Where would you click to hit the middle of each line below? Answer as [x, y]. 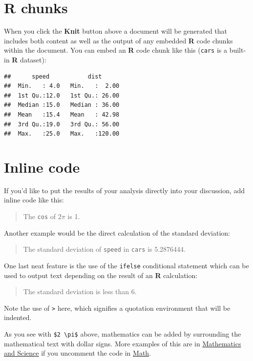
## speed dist [53, 76]
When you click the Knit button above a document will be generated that [116, 31]
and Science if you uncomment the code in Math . [78, 353]
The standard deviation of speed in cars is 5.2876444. [105, 249]
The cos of [40, 216]
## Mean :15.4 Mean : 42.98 [62, 114]
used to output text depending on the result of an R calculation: [101, 275]
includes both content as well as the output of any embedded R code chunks [118, 40]
